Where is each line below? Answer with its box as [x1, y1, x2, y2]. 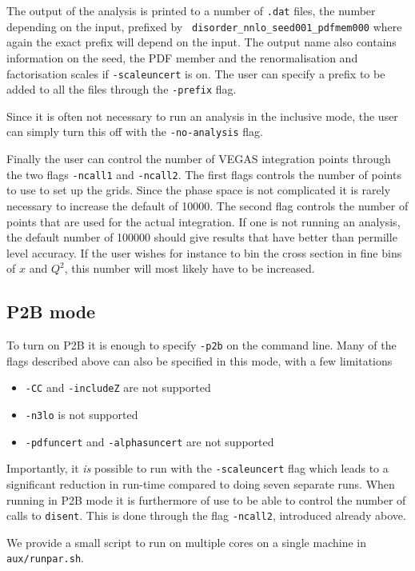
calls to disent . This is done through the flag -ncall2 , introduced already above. [6, 507, 406, 524]
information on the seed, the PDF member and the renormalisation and [6, 49, 358, 66]
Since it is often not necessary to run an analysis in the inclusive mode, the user [6, 107, 398, 124]
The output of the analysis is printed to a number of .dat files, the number [6, 2, 376, 18]
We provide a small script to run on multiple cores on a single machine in [6, 533, 367, 550]
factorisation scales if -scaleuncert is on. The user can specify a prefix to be [6, 65, 385, 82]
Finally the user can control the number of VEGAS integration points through [6, 150, 391, 167]
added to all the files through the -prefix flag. [6, 81, 237, 98]
